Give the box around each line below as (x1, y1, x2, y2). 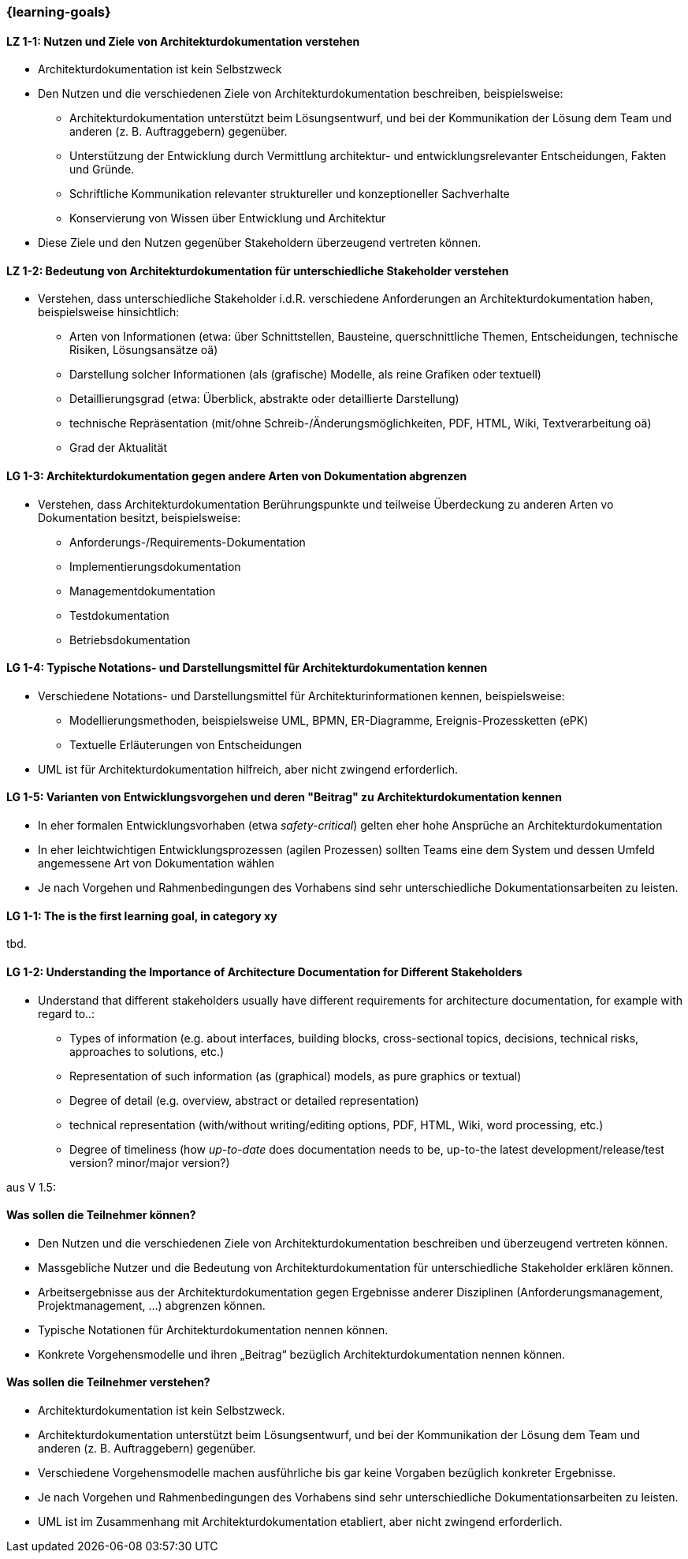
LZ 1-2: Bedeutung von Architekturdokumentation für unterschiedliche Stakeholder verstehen (6, 263, 509, 278)
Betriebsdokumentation (69, 632, 191, 647)
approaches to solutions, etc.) (69, 1044, 225, 1058)
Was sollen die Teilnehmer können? (6, 1208, 196, 1222)
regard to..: (38, 1006, 95, 1020)
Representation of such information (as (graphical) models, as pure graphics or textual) (69, 1069, 522, 1083)
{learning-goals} (6, 4, 111, 20)
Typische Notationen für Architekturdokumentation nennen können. (38, 1322, 389, 1337)
